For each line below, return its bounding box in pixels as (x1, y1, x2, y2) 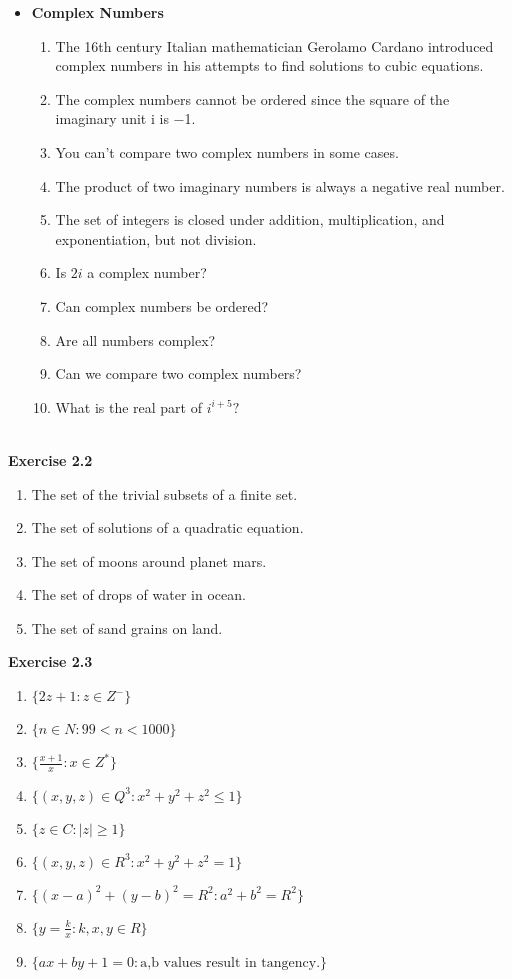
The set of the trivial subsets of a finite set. (31, 483, 298, 504)
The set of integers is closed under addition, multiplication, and (55, 209, 445, 230)
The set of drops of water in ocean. (31, 584, 246, 605)
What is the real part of (55, 396, 202, 417)
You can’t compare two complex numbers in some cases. (55, 141, 399, 162)
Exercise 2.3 (8, 651, 93, 672)
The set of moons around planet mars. (31, 550, 267, 571)
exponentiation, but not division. (55, 228, 257, 249)
